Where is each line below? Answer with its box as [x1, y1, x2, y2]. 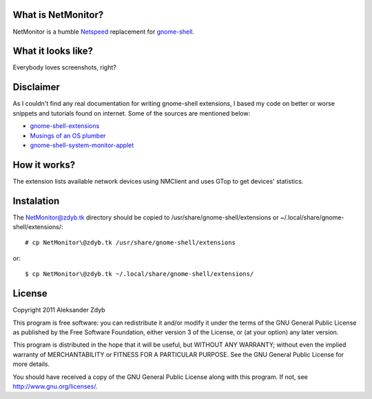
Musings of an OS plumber [30, 131, 106, 140]
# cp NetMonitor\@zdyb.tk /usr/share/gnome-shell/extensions [25, 239, 236, 247]
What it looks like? [12, 45, 93, 57]
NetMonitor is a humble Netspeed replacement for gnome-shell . [12, 28, 194, 36]
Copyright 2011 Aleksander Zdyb [12, 306, 105, 314]
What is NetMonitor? [12, 9, 104, 21]
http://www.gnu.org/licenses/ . [12, 382, 98, 390]
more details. [12, 360, 50, 368]
